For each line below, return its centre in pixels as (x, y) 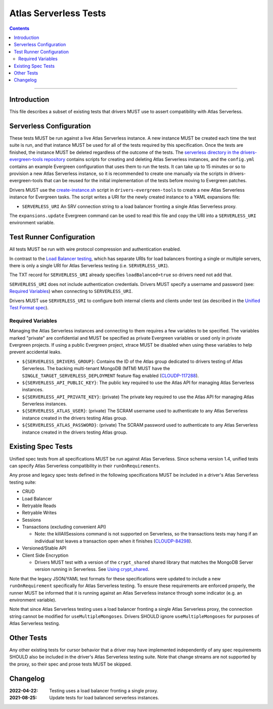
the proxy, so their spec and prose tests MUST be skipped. (71, 664)
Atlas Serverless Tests (58, 13)
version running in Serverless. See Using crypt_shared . (92, 569)
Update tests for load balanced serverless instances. (104, 698)
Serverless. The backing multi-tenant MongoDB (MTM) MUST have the (96, 368)
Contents (19, 28)
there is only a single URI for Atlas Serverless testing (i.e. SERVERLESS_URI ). (89, 266)
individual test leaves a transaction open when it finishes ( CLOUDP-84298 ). (113, 541)
